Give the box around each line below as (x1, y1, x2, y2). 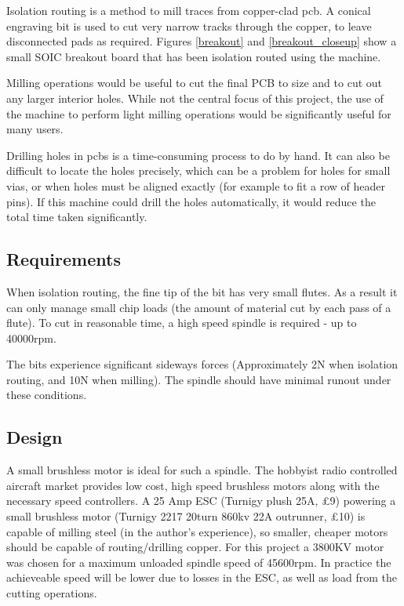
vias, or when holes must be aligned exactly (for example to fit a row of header (6, 177, 385, 194)
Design (6, 425, 63, 449)
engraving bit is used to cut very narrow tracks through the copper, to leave (6, 17, 372, 34)
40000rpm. (6, 329, 56, 346)
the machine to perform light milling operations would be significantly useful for (6, 105, 391, 122)
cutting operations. (6, 585, 97, 601)
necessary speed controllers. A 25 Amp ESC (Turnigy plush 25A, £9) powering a (6, 492, 396, 509)
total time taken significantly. (6, 209, 147, 225)
